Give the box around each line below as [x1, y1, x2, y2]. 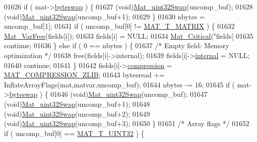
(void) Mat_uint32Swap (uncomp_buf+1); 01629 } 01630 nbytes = [4, 11, 205, 21]
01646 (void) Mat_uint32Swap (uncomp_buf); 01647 [50, 89, 208, 99]
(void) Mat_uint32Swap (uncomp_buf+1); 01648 [4, 98, 150, 109]
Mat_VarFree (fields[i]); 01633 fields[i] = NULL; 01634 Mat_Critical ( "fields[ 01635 [4, 30, 254, 41]
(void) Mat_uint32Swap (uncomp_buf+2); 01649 [4, 108, 150, 119]
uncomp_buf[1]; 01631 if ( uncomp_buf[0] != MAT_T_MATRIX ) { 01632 [4, 21, 235, 31]
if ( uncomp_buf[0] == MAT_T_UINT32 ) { [4, 128, 144, 138]
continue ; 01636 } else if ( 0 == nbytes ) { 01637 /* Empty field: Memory [4, 40, 229, 51]
